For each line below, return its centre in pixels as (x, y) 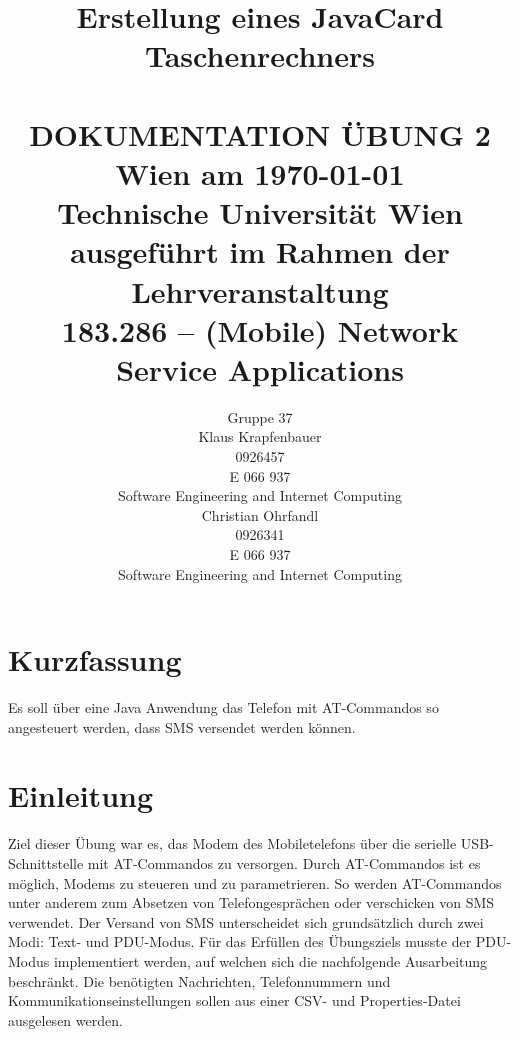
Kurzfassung (95, 659)
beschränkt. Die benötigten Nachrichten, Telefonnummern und (199, 980)
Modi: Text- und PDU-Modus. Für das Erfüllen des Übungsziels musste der (240, 941)
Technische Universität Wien (260, 212)
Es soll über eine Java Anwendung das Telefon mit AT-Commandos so (223, 707)
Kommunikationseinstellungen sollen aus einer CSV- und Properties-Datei (234, 1000)
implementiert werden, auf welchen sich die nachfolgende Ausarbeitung (270, 960)
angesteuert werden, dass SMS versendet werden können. (182, 726)
